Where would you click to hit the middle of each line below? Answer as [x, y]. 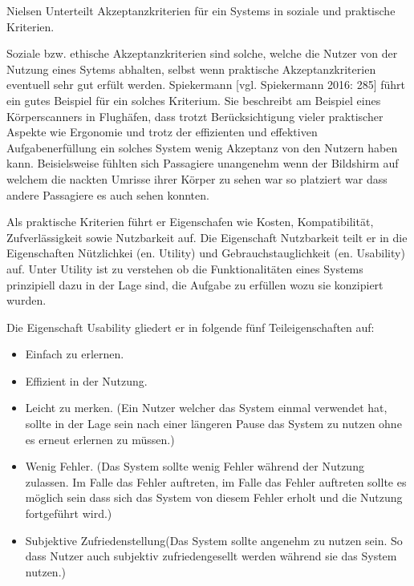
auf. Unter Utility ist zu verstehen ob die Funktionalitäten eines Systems [185, 268]
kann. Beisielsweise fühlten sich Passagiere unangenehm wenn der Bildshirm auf [203, 163]
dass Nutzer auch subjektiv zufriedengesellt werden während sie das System [211, 556]
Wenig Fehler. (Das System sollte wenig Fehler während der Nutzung [195, 466]
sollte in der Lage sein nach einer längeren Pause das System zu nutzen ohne [213, 424]
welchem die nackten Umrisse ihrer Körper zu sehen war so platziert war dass [197, 178]
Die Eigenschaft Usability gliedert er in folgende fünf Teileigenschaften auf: [191, 327]
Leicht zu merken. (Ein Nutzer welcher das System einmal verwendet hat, [206, 408]
